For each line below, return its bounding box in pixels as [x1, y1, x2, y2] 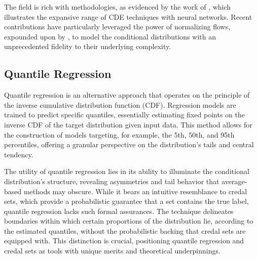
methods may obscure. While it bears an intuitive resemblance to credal [23, 186, 247, 196]
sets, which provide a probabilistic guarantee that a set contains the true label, [4, 196, 249, 206]
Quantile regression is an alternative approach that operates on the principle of [4, 90, 250, 100]
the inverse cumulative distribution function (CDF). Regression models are [4, 99, 236, 110]
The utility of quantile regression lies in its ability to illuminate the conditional [4, 166, 249, 177]
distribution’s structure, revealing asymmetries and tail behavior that [4, 176, 219, 186]
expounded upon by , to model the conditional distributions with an [4, 31, 216, 41]
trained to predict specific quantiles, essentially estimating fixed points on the [4, 109, 245, 120]
